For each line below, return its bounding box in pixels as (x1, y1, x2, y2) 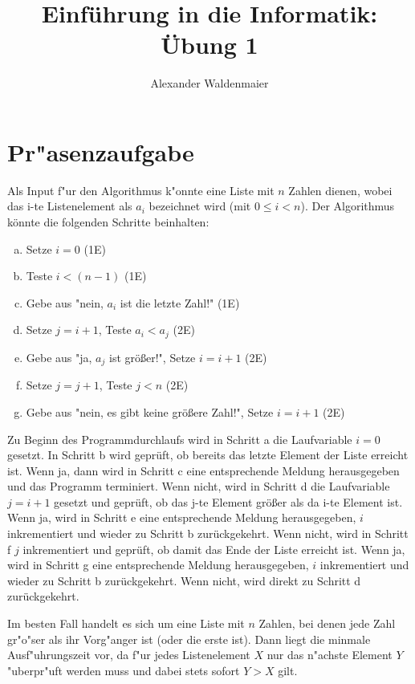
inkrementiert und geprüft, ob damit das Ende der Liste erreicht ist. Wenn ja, (22, 540, 405, 557)
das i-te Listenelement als (7, 197, 132, 214)
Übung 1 (161, 28, 258, 61)
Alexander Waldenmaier (150, 75, 269, 92)
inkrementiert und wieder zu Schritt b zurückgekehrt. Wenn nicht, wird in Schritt (7, 525, 409, 542)
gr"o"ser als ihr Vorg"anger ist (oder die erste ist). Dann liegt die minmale (7, 630, 371, 647)
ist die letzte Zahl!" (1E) (120, 294, 240, 311)
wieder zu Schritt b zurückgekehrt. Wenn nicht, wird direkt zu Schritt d (7, 572, 361, 588)
